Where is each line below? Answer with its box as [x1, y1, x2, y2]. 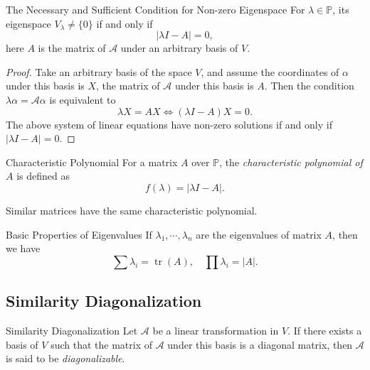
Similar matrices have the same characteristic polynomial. [6, 202, 258, 217]
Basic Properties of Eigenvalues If [6, 227, 152, 241]
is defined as [16, 168, 70, 183]
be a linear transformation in [152, 322, 279, 337]
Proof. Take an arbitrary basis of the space [6, 64, 192, 79]
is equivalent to [49, 92, 116, 107]
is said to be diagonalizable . [6, 351, 125, 366]
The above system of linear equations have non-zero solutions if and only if [6, 116, 332, 131]
